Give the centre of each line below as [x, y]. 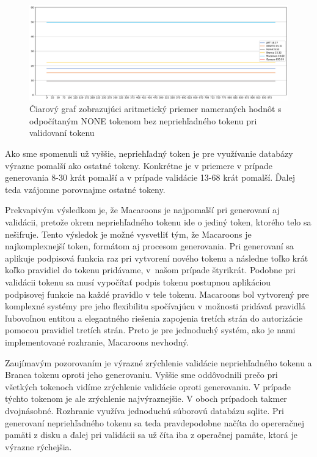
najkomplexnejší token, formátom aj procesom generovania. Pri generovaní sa [149, 246]
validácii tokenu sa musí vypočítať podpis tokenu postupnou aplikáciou [138, 282]
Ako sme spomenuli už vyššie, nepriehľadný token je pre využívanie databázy [149, 153]
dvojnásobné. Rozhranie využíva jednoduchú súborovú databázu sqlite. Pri [144, 410]
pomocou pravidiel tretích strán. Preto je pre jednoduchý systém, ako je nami [150, 330]
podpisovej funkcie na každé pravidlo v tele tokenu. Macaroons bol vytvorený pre [157, 294]
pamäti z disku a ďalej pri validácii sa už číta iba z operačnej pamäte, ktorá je [151, 435]
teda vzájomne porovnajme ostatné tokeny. [85, 189]
